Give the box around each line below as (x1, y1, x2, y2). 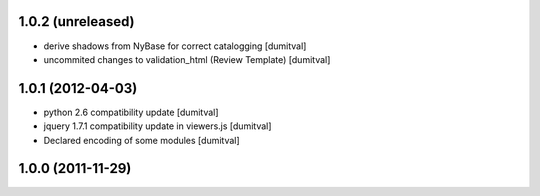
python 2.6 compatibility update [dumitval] (43, 106, 219, 118)
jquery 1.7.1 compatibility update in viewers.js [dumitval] (43, 120, 272, 132)
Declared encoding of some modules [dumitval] (43, 134, 240, 146)
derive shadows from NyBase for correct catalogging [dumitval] (43, 40, 307, 52)
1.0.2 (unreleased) (18, 13, 135, 30)
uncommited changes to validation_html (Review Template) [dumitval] (43, 53, 331, 65)
